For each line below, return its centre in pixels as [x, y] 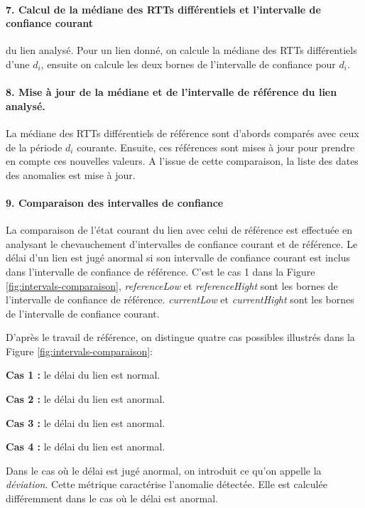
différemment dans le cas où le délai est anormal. [112, 498]
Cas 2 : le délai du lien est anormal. [86, 399]
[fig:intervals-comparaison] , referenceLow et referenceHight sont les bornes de [172, 285]
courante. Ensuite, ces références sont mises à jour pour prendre [216, 147]
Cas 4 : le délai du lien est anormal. [86, 447]
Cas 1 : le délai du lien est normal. [83, 375]
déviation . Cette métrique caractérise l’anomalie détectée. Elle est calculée [167, 484]
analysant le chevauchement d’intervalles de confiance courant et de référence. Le [182, 243]
